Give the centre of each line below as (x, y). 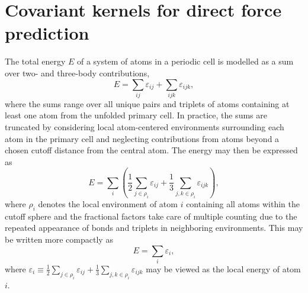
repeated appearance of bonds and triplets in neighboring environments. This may (154, 228)
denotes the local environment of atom (108, 204)
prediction (47, 33)
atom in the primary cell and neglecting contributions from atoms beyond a (142, 138)
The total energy (35, 61)
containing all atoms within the (243, 204)
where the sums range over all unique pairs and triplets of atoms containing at (147, 103)
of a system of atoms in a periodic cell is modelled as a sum (185, 61)
